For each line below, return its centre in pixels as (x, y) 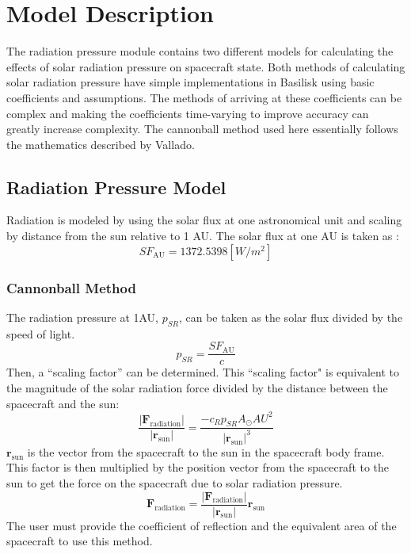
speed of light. (41, 333)
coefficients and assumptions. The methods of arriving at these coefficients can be (204, 97)
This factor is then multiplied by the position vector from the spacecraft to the (198, 467)
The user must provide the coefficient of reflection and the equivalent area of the (202, 525)
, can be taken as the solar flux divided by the (291, 317)
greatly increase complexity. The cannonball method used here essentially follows (202, 129)
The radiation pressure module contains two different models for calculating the (200, 51)
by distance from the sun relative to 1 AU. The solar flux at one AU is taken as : (203, 236)
